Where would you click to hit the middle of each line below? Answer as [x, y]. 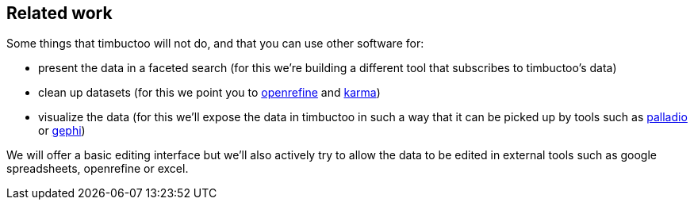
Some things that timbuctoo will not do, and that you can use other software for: [215, 44]
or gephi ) [62, 131]
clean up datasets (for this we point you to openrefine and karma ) [209, 93]
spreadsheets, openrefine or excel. [98, 169]
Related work [59, 13]
